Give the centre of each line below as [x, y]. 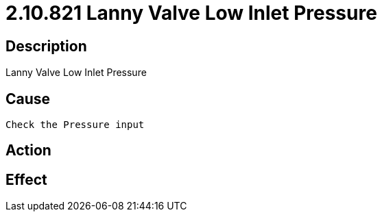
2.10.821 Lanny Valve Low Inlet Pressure [191, 13]
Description [46, 46]
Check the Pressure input [75, 125]
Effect [26, 179]
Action [28, 151]
